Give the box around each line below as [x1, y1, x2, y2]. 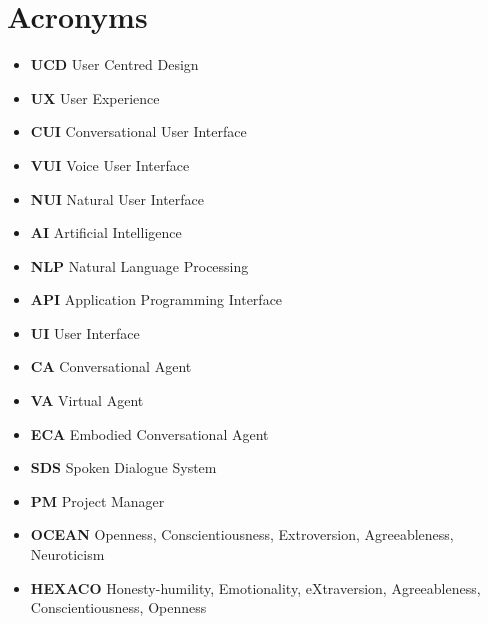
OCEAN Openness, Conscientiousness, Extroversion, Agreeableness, [30, 524, 454, 545]
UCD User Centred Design [30, 54, 199, 75]
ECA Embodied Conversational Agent [30, 423, 269, 444]
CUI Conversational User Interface [30, 121, 247, 142]
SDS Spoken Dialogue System [30, 457, 217, 478]
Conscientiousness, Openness [30, 597, 207, 618]
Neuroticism [30, 544, 105, 565]
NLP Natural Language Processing [30, 255, 249, 276]
